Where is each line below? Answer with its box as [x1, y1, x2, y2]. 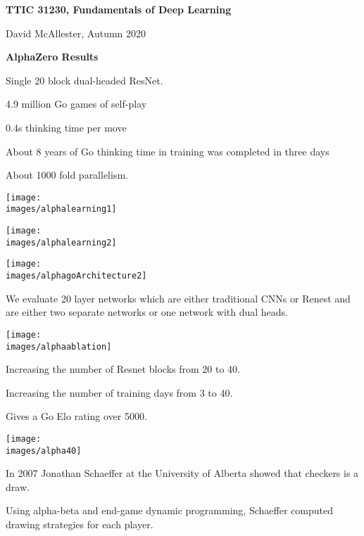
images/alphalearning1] [6, 204, 117, 215]
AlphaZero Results [6, 49, 99, 64]
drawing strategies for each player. [6, 517, 153, 532]
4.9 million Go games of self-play [6, 96, 147, 111]
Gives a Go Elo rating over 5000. [6, 409, 147, 423]
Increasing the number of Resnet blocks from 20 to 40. [6, 362, 241, 376]
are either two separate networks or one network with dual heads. [6, 305, 288, 319]
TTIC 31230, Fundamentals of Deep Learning [6, 2, 232, 16]
